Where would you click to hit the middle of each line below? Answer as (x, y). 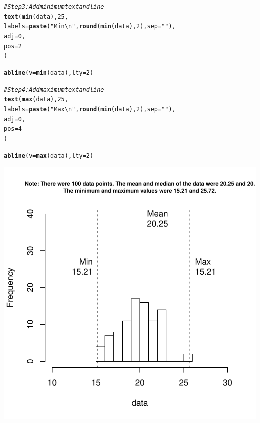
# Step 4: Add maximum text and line (54, 90)
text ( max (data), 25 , (36, 100)
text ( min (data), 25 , (36, 17)
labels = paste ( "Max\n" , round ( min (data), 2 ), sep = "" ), (90, 109)
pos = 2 (13, 46)
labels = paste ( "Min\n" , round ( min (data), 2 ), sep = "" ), (90, 27)
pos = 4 (13, 129)
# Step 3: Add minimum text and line (54, 7)
